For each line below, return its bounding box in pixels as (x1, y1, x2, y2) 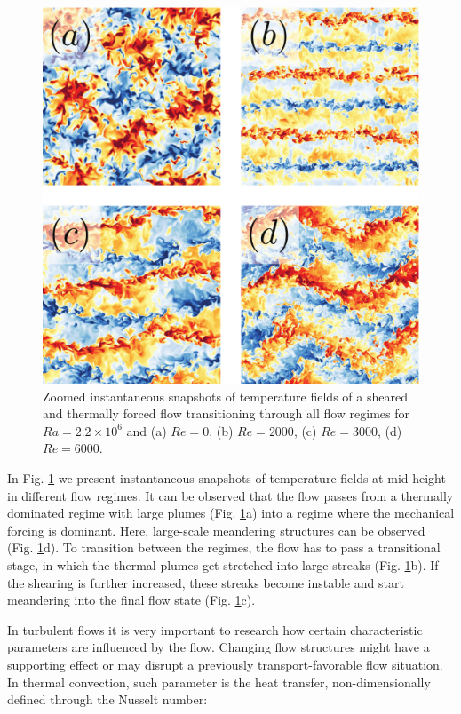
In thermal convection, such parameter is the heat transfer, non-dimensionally (7, 672, 431, 691)
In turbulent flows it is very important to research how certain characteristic (7, 620, 423, 639)
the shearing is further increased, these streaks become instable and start (7, 573, 404, 591)
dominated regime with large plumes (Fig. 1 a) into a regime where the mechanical (7, 504, 455, 522)
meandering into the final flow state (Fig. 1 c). (7, 591, 256, 609)
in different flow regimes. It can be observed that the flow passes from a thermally (7, 486, 454, 504)
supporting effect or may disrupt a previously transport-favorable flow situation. (7, 654, 443, 673)
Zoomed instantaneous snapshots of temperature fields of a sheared (43, 386, 408, 405)
